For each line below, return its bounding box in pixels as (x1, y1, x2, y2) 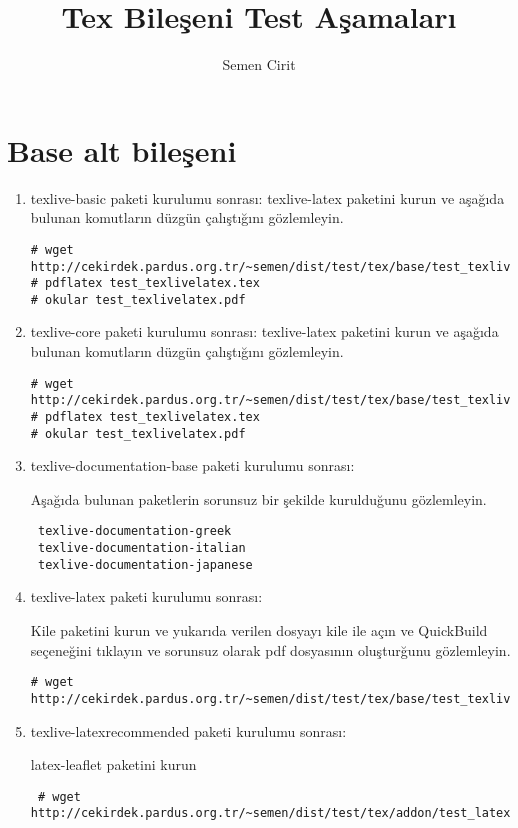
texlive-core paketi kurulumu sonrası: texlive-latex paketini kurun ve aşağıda (30, 321, 499, 342)
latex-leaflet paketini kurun (30, 754, 197, 775)
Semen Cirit (222, 54, 296, 75)
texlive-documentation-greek (37, 524, 232, 539)
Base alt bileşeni (7, 129, 237, 170)
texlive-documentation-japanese (37, 557, 253, 572)
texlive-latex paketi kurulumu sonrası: (30, 586, 263, 607)
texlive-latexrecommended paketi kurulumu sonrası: (30, 720, 347, 741)
